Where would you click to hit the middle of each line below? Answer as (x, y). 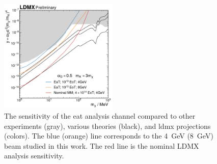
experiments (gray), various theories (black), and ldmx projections (107, 126)
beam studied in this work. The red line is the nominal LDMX (102, 145)
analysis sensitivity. (34, 156)
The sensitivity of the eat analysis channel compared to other (100, 115)
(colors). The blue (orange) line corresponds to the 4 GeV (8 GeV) (109, 136)
